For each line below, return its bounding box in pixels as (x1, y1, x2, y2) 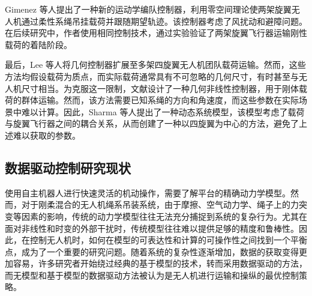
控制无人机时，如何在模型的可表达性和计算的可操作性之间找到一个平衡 (29, 234, 307, 246)
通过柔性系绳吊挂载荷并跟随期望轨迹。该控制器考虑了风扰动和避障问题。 (21, 14, 307, 27)
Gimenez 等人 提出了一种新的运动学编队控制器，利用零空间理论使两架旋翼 (5, 3, 292, 15)
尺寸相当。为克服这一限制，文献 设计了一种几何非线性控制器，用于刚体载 (21, 82, 307, 94)
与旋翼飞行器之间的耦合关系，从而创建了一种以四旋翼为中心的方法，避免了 (5, 117, 299, 130)
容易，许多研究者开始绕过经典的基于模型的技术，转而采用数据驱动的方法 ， (13, 257, 307, 270)
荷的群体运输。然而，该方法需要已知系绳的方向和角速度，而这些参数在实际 (5, 94, 299, 106)
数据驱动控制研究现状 (5, 158, 131, 177)
